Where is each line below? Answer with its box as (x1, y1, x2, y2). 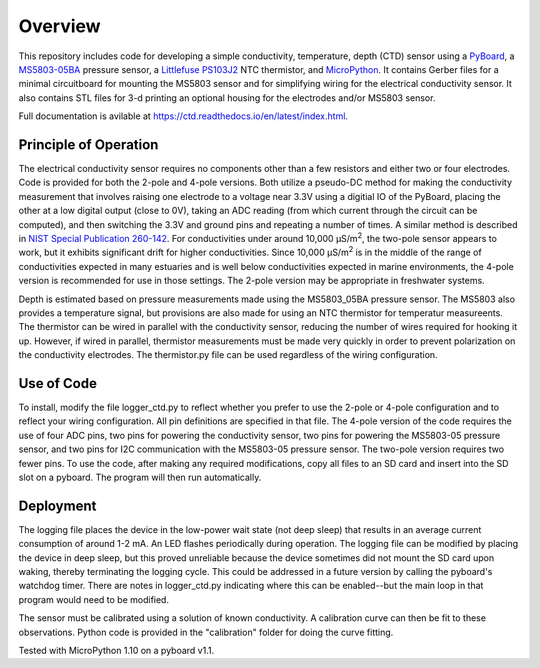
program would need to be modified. (18, 593, 170, 605)
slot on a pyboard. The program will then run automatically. (18, 471, 262, 483)
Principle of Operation (18, 136, 159, 153)
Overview (18, 15, 101, 37)
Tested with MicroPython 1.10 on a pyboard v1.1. (18, 644, 215, 656)
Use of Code (18, 375, 97, 392)
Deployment (18, 497, 97, 514)
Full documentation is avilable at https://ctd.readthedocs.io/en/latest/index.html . (18, 110, 349, 122)
